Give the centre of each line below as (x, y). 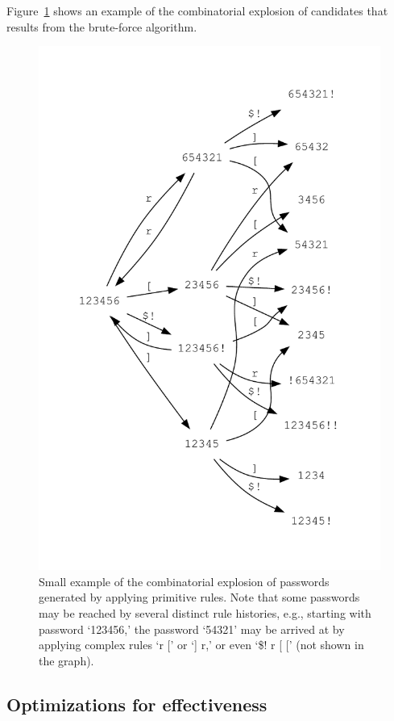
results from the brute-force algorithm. (102, 26)
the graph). (66, 660)
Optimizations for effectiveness (137, 704)
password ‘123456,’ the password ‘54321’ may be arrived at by (192, 629)
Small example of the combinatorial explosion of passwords (184, 581)
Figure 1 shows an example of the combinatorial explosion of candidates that (197, 10)
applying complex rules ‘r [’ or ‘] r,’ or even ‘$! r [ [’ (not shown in (201, 645)
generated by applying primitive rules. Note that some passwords (199, 597)
